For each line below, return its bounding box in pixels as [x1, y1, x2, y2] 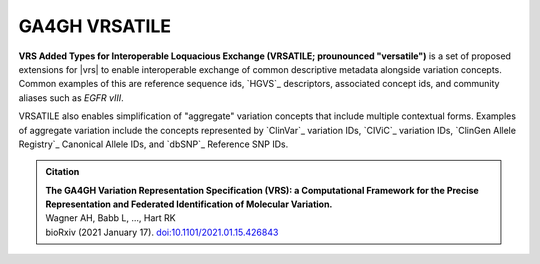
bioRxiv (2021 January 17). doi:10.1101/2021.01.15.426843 [45, 226, 279, 238]
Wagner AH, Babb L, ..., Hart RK [45, 212, 176, 224]
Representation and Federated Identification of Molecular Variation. [45, 198, 333, 210]
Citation [45, 166, 80, 178]
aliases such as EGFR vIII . [18, 91, 124, 104]
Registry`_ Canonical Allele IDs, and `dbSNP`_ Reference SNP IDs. [18, 138, 289, 150]
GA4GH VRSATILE [18, 15, 172, 37]
